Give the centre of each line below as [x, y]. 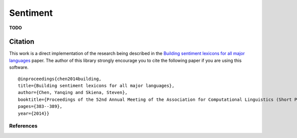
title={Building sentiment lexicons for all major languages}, [96, 86]
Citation [22, 42]
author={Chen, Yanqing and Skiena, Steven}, [73, 92]
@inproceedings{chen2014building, [60, 79]
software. [19, 67]
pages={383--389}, [40, 107]
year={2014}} [34, 113]
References [23, 126]
